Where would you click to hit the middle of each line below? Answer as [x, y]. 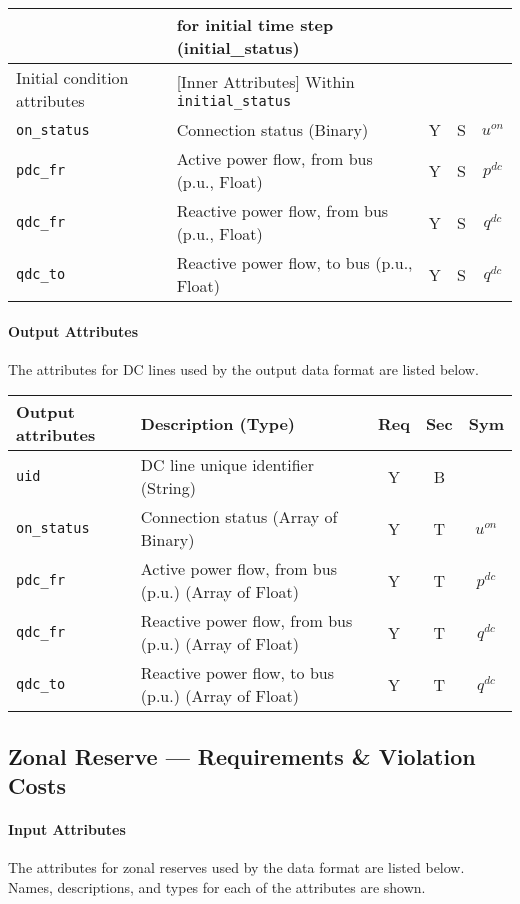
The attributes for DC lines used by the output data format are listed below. [243, 368]
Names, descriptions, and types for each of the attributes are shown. [217, 886]
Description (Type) [217, 423]
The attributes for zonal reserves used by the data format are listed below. [236, 867]
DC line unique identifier [227, 465]
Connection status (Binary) [272, 129]
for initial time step [255, 24]
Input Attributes [67, 829]
